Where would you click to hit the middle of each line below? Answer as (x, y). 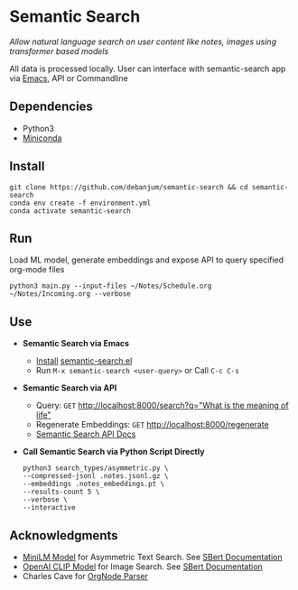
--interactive (49, 508)
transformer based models (59, 51)
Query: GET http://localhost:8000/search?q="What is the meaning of (162, 406)
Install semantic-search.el (84, 361)
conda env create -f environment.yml (80, 203)
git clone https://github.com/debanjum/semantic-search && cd (129, 187)
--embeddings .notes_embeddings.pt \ (93, 484)
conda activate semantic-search (70, 211)
